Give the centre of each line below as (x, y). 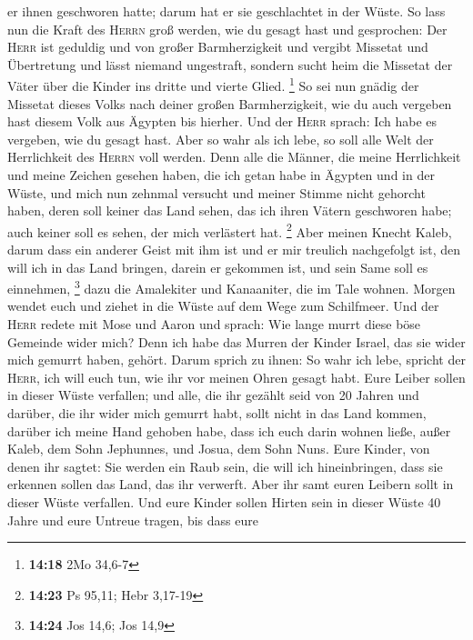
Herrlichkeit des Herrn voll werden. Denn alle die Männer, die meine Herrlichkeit (234, 157)
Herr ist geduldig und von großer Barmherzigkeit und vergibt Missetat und (218, 47)
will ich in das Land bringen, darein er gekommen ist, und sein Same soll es (218, 267)
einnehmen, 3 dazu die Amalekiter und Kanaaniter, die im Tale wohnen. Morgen (231, 287)
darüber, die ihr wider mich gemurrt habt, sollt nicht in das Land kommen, (217, 413)
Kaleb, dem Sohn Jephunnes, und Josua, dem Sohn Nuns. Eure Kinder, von (219, 449)
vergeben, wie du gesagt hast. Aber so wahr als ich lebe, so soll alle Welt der (221, 139)
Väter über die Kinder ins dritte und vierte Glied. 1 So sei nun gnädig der (213, 85)
